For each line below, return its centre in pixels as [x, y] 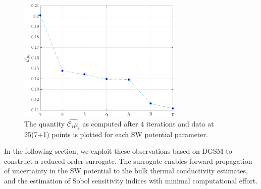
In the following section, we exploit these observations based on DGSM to [118, 151]
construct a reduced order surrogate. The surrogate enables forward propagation [128, 161]
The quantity [45, 123]
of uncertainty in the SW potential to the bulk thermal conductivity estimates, [126, 171]
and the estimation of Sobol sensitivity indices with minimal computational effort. [131, 181]
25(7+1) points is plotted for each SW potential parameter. [116, 134]
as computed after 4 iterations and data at [148, 123]
